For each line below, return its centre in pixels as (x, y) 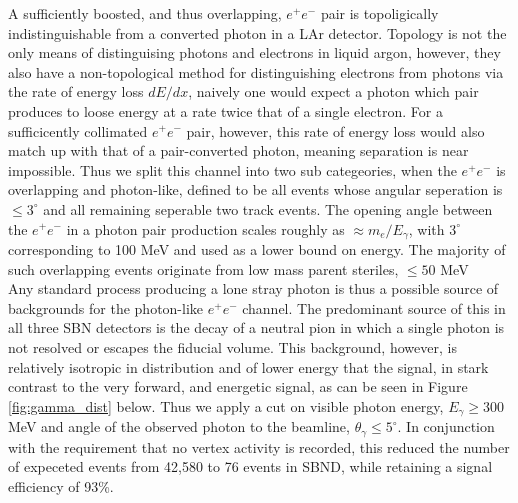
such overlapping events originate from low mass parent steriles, (203, 268)
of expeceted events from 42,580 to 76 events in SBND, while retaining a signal (250, 466)
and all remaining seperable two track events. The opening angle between (268, 208)
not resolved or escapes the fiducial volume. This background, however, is (232, 346)
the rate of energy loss (76, 91)
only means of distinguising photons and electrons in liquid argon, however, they (254, 52)
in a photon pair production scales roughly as (205, 228)
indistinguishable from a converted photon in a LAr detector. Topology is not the (257, 32)
